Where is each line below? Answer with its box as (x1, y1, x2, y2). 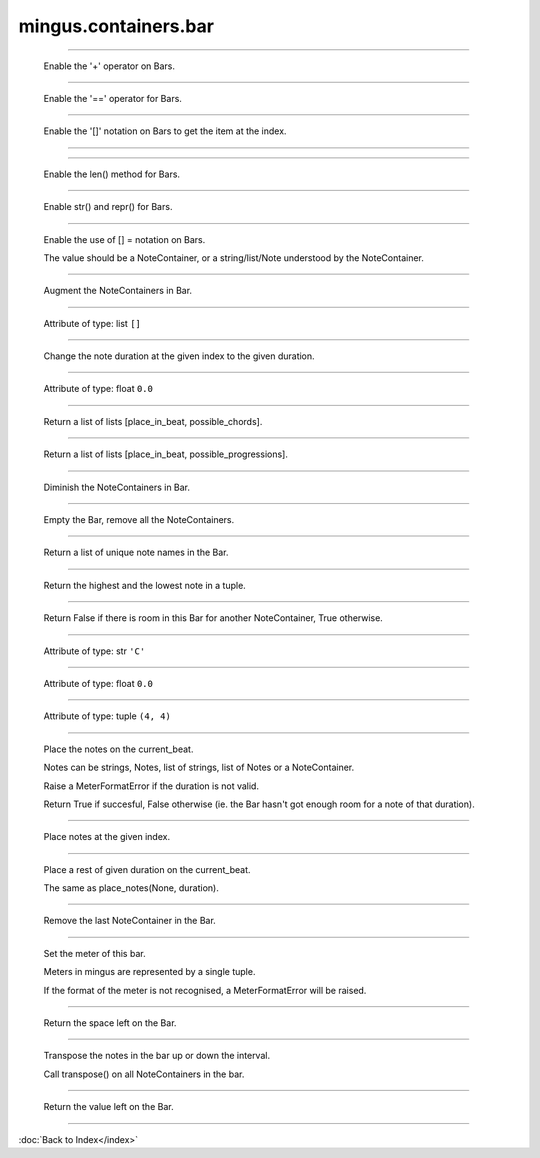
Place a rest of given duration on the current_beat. (43, 863, 251, 875)
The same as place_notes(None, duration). (43, 882, 219, 894)
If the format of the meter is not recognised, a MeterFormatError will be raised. (43, 984, 367, 996)
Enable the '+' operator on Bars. (43, 60, 175, 72)
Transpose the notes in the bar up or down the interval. (43, 1050, 270, 1062)
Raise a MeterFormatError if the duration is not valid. (43, 780, 260, 792)
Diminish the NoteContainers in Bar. (43, 481, 190, 493)
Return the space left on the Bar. (43, 1017, 177, 1029)
